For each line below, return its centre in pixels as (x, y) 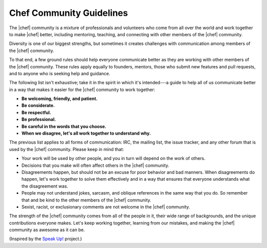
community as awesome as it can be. (47, 230)
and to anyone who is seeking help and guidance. (60, 73)
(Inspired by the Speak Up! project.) (45, 239)
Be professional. (39, 119)
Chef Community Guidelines (68, 13)
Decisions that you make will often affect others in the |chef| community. (95, 165)
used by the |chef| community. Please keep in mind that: (67, 149)
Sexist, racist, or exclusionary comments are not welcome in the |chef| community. (106, 207)
